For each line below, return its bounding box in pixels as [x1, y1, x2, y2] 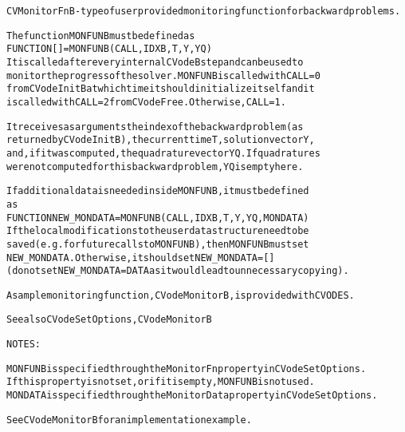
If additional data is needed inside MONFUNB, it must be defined [6, 185, 309, 197]
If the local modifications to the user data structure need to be [6, 225, 309, 237]
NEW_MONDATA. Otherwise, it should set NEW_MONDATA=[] [6, 252, 275, 264]
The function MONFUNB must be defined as [6, 30, 195, 42]
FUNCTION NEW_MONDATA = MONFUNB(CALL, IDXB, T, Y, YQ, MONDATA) [6, 212, 309, 224]
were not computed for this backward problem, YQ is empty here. [6, 161, 304, 172]
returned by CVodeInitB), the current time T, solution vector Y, [6, 134, 315, 146]
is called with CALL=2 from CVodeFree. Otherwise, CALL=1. [6, 96, 286, 108]
